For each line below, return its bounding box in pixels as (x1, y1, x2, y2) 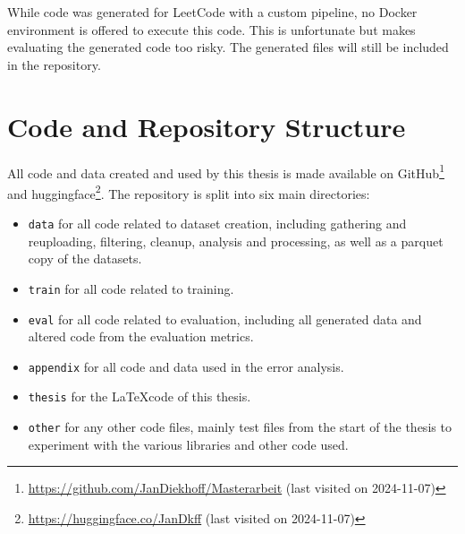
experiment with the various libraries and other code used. (28, 435, 349, 453)
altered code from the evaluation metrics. (28, 327, 254, 346)
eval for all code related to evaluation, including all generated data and (28, 309, 422, 328)
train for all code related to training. (28, 279, 234, 297)
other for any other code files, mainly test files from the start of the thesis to (28, 418, 452, 436)
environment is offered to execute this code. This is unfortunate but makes (7, 20, 416, 39)
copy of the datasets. (28, 249, 142, 268)
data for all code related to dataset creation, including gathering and (28, 214, 407, 232)
